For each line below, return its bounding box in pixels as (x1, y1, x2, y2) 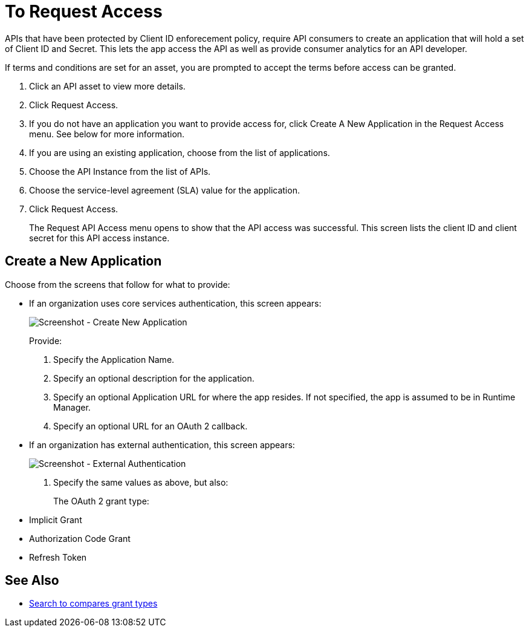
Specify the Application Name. (53, 354, 175, 365)
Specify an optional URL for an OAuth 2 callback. (53, 420, 248, 431)
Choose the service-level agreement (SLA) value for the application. (29, 184, 300, 195)
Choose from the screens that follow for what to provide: (5, 279, 230, 290)
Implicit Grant (29, 514, 82, 525)
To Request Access (5, 1, 163, 22)
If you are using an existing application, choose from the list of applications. (29, 147, 330, 158)
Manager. (53, 402, 91, 412)
